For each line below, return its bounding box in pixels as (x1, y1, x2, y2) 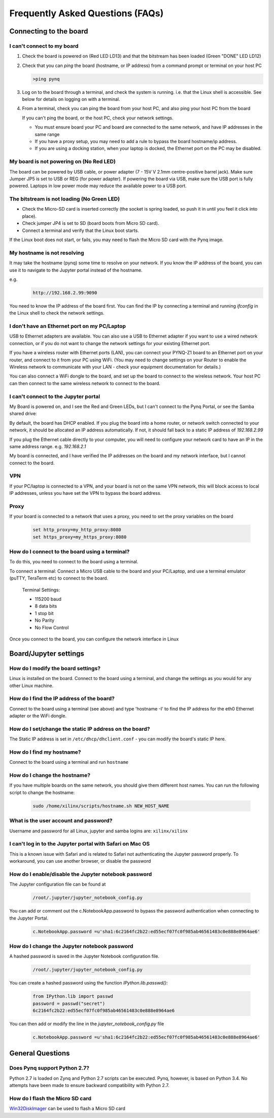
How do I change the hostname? (9, 772, 91, 779)
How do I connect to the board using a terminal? (9, 548, 130, 555)
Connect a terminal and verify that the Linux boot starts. (22, 227, 139, 233)
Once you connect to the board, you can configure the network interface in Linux (9, 636, 179, 642)
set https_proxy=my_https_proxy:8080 (32, 534, 127, 540)
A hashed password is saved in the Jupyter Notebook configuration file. (9, 953, 160, 959)
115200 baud (35, 596, 62, 602)
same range (35, 131, 60, 137)
